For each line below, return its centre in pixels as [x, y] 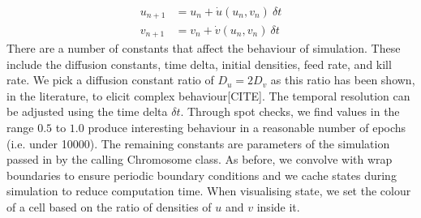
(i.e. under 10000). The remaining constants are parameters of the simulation [198, 143]
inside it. [278, 206]
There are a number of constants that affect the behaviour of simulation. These [204, 47]
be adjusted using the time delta [87, 111]
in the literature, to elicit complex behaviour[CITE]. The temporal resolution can [208, 95]
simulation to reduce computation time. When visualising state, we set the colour [209, 191]
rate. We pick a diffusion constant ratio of [110, 80]
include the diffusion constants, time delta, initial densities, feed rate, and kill [199, 64]
